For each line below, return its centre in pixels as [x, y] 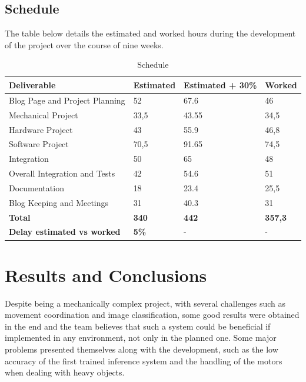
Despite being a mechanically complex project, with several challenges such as [145, 303]
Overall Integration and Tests [62, 173]
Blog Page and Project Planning [67, 100]
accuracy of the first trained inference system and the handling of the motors [144, 361]
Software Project [39, 144]
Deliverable [32, 84]
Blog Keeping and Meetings [59, 202]
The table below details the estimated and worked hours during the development [150, 33]
